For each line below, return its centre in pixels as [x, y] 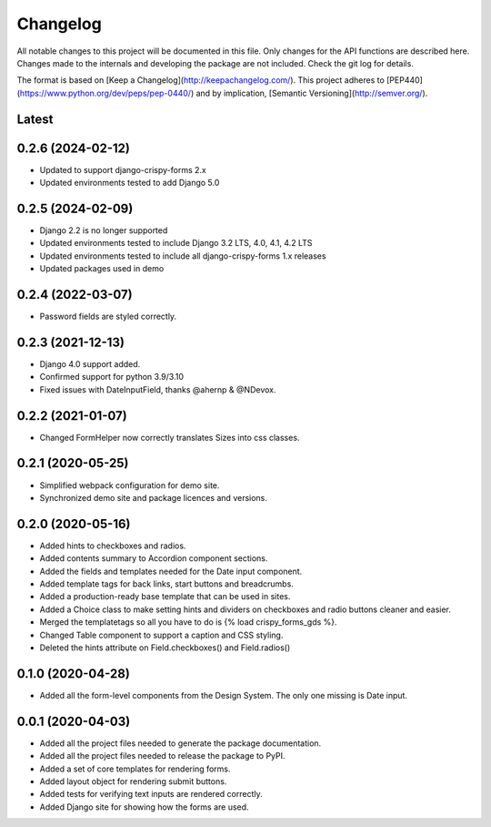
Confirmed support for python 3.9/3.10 [111, 377]
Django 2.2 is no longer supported [104, 230]
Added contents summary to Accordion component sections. [154, 558]
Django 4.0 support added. [90, 363]
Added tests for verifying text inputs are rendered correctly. [151, 794]
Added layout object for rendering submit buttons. [133, 781]
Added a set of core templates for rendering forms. [135, 769]
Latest [35, 119]
